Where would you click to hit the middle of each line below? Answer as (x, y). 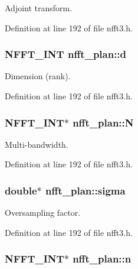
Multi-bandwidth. (37, 144)
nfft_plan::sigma (86, 190)
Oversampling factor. (43, 213)
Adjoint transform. (39, 8)
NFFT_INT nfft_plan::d (66, 54)
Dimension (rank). (38, 76)
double (21, 190)
